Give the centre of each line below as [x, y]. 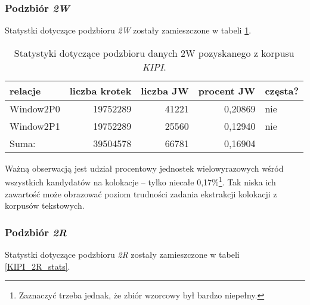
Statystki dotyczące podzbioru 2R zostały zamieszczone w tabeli [122, 254]
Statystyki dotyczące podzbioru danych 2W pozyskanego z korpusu [154, 53]
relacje [25, 90]
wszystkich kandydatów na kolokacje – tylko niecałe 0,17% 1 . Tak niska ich [140, 181]
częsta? [282, 90]
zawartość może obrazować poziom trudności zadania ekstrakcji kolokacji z [141, 193]
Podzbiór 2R [36, 232]
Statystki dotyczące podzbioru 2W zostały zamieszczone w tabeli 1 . [128, 30]
